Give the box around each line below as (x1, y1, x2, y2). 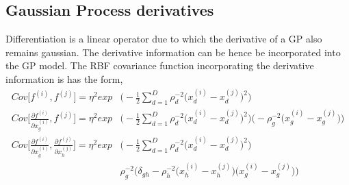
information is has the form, (5, 71, 123, 86)
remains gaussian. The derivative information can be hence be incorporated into (5, 45, 341, 59)
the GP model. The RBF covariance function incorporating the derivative (5, 58, 314, 73)
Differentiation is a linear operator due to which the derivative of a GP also (5, 32, 322, 46)
